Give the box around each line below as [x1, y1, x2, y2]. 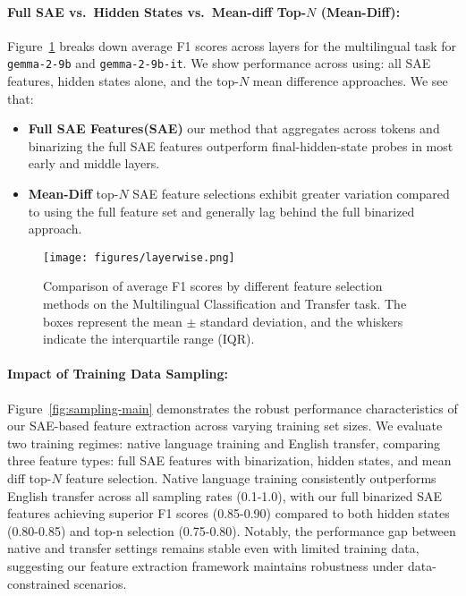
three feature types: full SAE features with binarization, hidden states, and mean [7, 451, 452, 470]
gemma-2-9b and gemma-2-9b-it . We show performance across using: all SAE [7, 54, 431, 72]
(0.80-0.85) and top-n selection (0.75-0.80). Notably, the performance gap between [7, 521, 456, 540]
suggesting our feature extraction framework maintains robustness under [7, 556, 404, 575]
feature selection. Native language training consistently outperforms [65, 469, 436, 487]
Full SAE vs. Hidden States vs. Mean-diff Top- [7, 2, 307, 21]
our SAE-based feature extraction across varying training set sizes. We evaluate [7, 416, 443, 435]
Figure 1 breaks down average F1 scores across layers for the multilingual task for [7, 36, 457, 55]
